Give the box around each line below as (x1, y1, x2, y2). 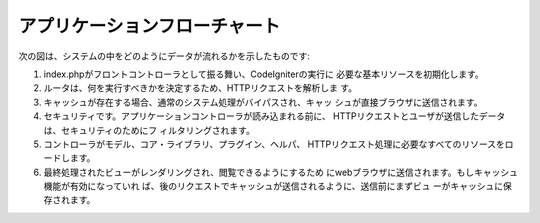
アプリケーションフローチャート (18, 15, 281, 37)
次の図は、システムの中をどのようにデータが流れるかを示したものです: (18, 50, 310, 62)
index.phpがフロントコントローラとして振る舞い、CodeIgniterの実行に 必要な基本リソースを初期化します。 (43, 68, 484, 80)
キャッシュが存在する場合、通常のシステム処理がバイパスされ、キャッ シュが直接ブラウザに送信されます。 (43, 96, 483, 108)
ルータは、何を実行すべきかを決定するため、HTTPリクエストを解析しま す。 (43, 82, 357, 94)
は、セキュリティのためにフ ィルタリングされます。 (43, 124, 255, 136)
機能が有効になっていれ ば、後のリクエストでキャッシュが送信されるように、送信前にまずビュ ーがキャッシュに (43, 180, 504, 192)
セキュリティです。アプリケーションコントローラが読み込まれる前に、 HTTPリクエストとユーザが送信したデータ (43, 110, 506, 122)
